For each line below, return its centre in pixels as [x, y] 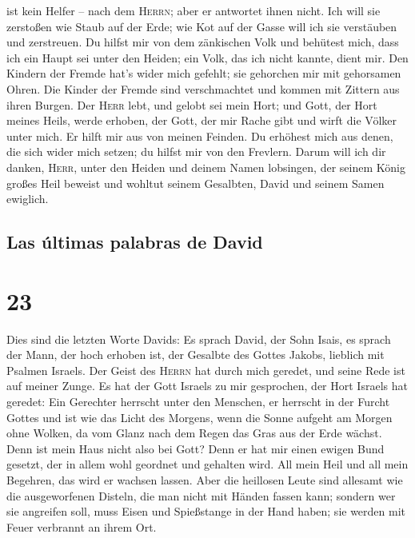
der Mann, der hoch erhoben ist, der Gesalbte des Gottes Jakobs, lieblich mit [196, 355]
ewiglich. [28, 199]
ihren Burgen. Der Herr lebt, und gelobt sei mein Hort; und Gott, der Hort [192, 104]
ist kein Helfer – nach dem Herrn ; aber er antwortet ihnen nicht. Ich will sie [194, 10]
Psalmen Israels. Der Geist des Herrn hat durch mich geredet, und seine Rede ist [206, 370]
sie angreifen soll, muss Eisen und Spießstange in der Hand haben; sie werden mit [206, 511]
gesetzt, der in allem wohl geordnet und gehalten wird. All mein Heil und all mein [207, 464]
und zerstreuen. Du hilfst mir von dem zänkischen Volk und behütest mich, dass [203, 42]
